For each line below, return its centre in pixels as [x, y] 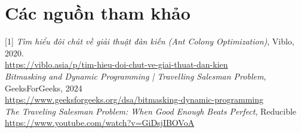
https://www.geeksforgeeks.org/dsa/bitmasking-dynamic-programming [134, 99]
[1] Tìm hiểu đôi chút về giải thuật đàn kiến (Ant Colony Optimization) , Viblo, [150, 41]
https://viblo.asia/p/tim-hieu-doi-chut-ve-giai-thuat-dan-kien [116, 64]
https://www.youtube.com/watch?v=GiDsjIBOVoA [100, 123]
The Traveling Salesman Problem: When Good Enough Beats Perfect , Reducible [151, 111]
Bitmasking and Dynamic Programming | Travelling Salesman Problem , [136, 76]
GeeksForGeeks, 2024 [44, 88]
